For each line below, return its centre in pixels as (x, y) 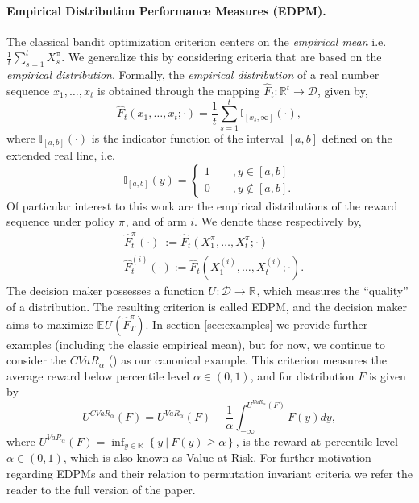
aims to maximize (50, 324)
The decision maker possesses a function (106, 291)
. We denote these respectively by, (278, 221)
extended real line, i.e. (61, 155)
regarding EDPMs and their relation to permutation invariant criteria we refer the (209, 473)
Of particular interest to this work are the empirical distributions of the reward (202, 205)
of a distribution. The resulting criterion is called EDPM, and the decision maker (207, 307)
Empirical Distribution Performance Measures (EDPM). (166, 10)
